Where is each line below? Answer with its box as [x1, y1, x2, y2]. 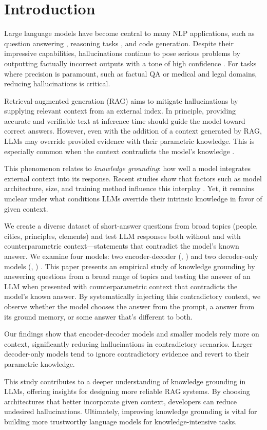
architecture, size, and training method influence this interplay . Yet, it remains [4, 183, 254, 194]
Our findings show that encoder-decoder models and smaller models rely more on [4, 328, 259, 339]
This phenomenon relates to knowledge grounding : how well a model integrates [4, 163, 251, 174]
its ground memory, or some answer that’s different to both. [4, 311, 193, 322]
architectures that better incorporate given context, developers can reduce [4, 396, 237, 406]
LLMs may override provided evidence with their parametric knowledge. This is [4, 136, 255, 146]
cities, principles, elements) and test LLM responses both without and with [4, 230, 241, 241]
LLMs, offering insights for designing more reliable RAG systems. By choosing [4, 386, 250, 397]
